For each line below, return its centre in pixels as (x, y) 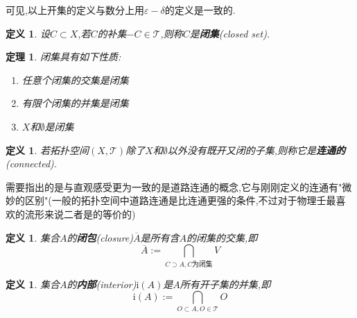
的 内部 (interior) (102, 284)
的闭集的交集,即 (222, 237)
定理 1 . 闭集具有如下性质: (63, 57)
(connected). (32, 164)
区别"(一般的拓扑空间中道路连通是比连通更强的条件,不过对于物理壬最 (180, 200)
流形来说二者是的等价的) (80, 214)
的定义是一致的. (200, 10)
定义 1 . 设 (28, 33)
